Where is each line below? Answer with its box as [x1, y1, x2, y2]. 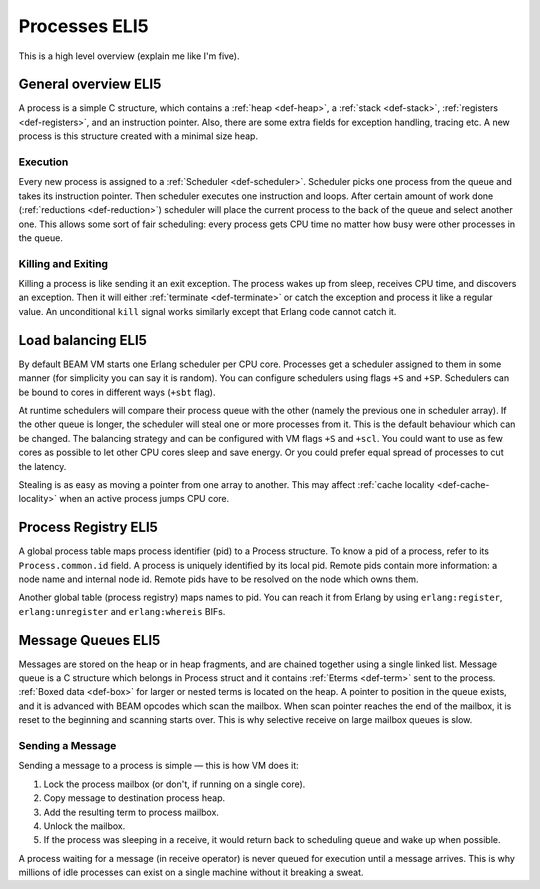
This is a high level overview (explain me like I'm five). [18, 50, 240, 62]
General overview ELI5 [18, 76, 162, 93]
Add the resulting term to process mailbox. [43, 806, 220, 818]
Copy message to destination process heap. [43, 792, 225, 804]
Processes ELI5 [18, 15, 149, 37]
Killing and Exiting [18, 256, 109, 270]
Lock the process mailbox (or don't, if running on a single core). [43, 778, 306, 790]
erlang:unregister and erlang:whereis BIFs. [18, 605, 226, 617]
